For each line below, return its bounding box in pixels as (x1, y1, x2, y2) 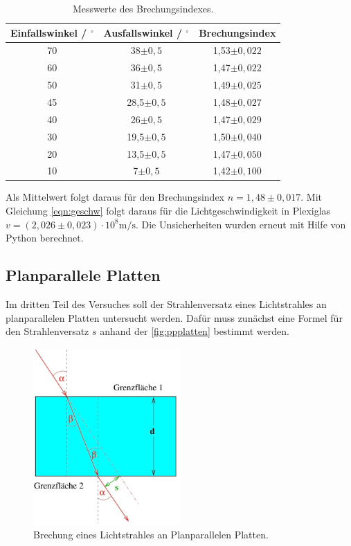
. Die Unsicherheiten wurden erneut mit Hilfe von (135, 217, 346, 231)
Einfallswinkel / (10, 25, 87, 39)
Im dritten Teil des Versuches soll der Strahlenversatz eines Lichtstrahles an (6, 297, 327, 311)
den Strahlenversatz (6, 324, 89, 338)
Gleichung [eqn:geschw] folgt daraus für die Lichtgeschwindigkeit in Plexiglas (6, 203, 331, 218)
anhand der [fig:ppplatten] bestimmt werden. (100, 324, 289, 338)
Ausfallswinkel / (103, 25, 182, 39)
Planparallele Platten (6, 264, 161, 286)
